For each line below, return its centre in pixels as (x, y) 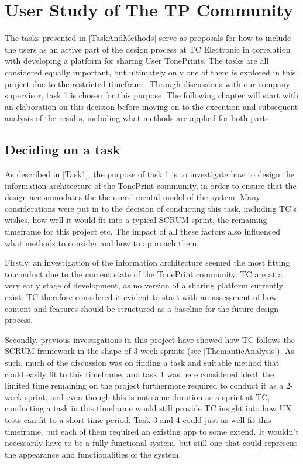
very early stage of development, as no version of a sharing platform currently (144, 285)
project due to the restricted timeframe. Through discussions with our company (147, 83)
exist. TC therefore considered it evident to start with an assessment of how (141, 297)
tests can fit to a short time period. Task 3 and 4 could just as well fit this (138, 419)
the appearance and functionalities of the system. (93, 454)
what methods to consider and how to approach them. (102, 243)
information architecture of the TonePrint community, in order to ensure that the (151, 185)
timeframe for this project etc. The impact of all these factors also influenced (142, 231)
